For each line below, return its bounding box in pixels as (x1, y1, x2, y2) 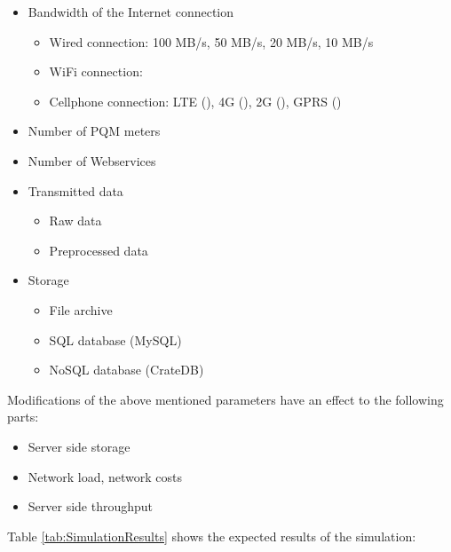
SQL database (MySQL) (49, 330, 182, 349)
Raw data (49, 211, 102, 230)
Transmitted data (28, 181, 123, 200)
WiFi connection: (49, 62, 143, 81)
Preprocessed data (49, 241, 148, 259)
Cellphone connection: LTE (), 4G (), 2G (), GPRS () (49, 91, 342, 110)
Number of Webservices (28, 151, 156, 170)
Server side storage (28, 437, 131, 455)
